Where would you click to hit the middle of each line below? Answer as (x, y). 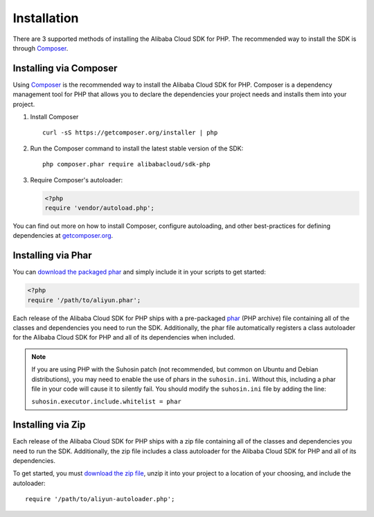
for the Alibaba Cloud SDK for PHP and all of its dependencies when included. (124, 338)
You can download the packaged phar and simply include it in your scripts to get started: (139, 272)
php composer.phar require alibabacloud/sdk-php (126, 164)
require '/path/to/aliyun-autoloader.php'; (100, 499)
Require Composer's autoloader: (77, 179)
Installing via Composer (65, 68)
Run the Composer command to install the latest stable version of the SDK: (137, 148)
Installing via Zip (49, 425)
